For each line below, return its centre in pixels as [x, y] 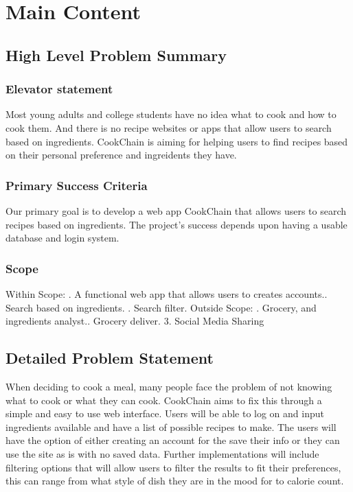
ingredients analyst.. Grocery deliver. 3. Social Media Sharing [135, 321]
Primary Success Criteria [77, 185]
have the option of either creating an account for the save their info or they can [173, 440]
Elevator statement [59, 89]
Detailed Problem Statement [110, 358]
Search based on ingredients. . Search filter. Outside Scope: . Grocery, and [161, 307]
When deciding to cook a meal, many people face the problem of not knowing [169, 386]
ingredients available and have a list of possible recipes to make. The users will [171, 426]
